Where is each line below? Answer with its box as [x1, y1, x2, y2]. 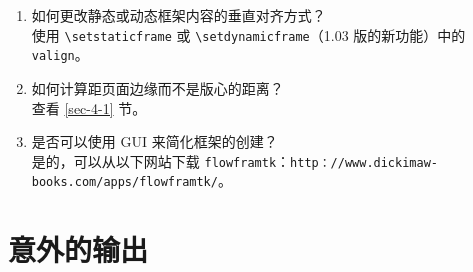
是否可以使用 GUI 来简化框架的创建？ [31, 131, 278, 152]
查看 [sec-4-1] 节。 [31, 97, 147, 118]
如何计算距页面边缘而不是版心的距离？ [31, 77, 284, 98]
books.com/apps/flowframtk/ [31, 175, 218, 190]
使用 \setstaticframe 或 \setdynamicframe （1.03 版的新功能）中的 [31, 24, 466, 45]
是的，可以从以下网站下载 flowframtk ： [31, 150, 291, 171]
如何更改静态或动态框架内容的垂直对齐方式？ [31, 5, 326, 25]
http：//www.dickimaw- [290, 155, 438, 170]
